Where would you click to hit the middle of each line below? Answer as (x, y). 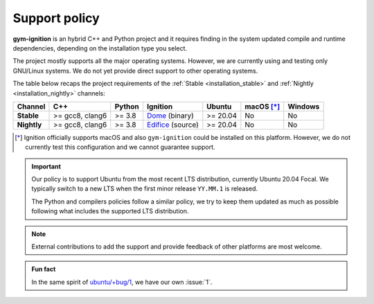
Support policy (56, 18)
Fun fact (44, 269)
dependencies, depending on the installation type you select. (100, 48)
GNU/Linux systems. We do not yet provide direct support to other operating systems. (135, 71)
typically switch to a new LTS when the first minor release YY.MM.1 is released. (145, 189)
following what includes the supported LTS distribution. (110, 211)
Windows (304, 106)
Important (46, 166)
